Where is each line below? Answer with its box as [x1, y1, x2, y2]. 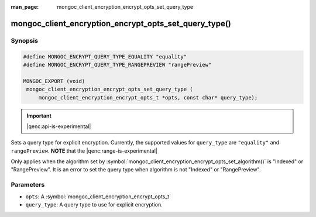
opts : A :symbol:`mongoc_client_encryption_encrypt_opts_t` [25, 193, 171, 200]
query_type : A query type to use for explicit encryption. [25, 201, 163, 208]
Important [26, 112, 52, 119]
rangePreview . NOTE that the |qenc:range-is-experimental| [11, 147, 157, 154]
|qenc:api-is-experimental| [26, 123, 91, 130]
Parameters [11, 181, 45, 189]
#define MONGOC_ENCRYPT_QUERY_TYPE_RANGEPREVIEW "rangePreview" [23, 61, 212, 68]
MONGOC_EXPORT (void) [23, 78, 85, 84]
